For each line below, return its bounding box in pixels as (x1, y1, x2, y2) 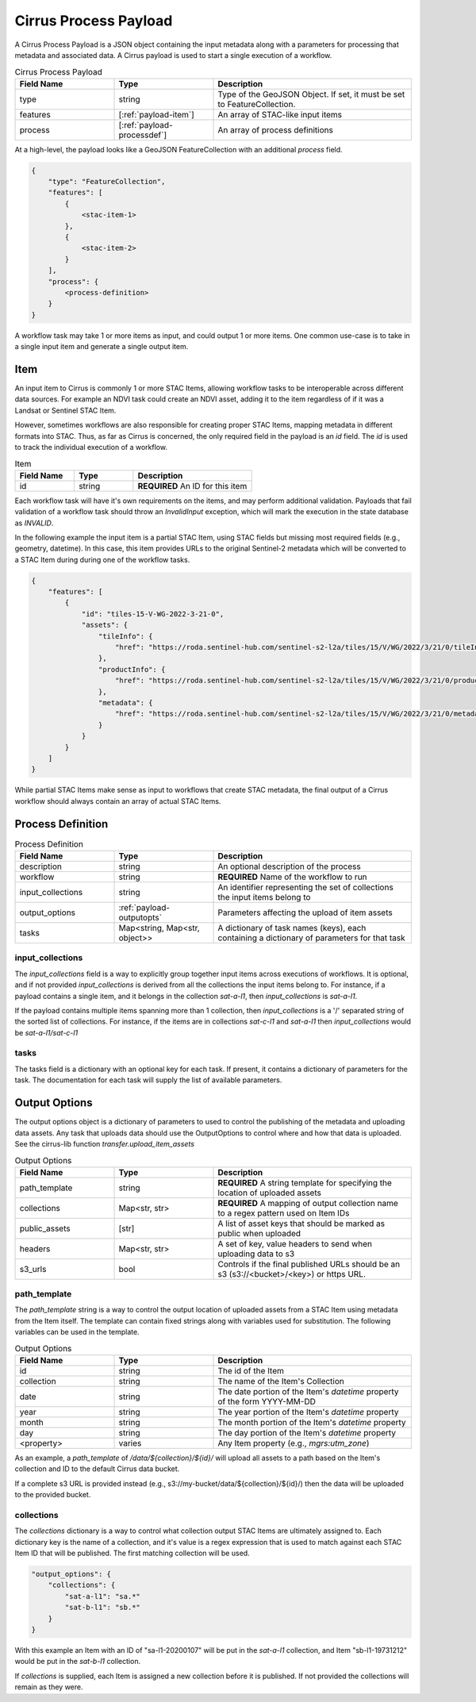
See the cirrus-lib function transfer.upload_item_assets (14, 1139, 194, 1148)
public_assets (19, 1223, 71, 1234)
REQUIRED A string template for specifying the (217, 1177, 393, 1188)
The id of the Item (217, 1365, 285, 1376)
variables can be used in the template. (14, 1327, 140, 1337)
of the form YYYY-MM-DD (217, 1396, 317, 1407)
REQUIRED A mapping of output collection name (217, 1197, 398, 1208)
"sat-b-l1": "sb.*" (64, 1603, 140, 1612)
